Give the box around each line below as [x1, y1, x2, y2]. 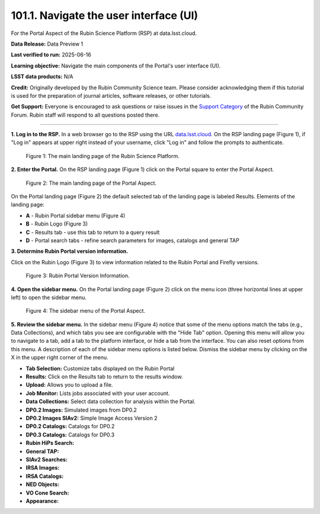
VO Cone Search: [25, 489, 69, 496]
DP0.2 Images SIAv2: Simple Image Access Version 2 [25, 415, 158, 422]
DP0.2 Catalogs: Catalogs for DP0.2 [25, 423, 115, 430]
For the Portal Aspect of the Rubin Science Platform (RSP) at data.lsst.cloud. [11, 30, 197, 37]
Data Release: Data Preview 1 [11, 40, 83, 47]
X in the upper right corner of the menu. [11, 354, 109, 361]
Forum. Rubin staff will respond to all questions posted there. [11, 111, 160, 118]
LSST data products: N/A [11, 73, 73, 80]
